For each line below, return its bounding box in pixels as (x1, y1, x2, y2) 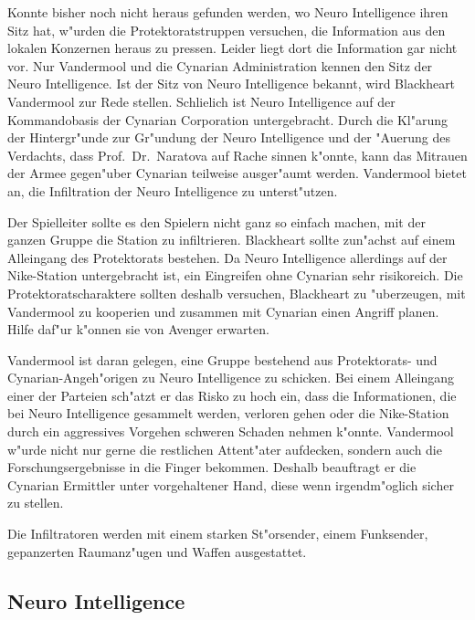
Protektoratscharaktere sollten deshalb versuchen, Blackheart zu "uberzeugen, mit (7, 283, 466, 302)
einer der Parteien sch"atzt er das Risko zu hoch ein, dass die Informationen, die (7, 385, 457, 405)
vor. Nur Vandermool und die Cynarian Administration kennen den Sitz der (7, 56, 433, 75)
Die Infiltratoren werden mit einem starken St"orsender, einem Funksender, (7, 524, 428, 543)
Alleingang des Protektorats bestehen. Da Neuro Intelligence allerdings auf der (7, 247, 448, 267)
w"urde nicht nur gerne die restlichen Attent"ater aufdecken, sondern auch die (7, 439, 442, 458)
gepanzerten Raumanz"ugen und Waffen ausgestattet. (7, 541, 307, 561)
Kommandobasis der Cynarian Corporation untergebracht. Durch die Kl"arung (7, 110, 448, 129)
